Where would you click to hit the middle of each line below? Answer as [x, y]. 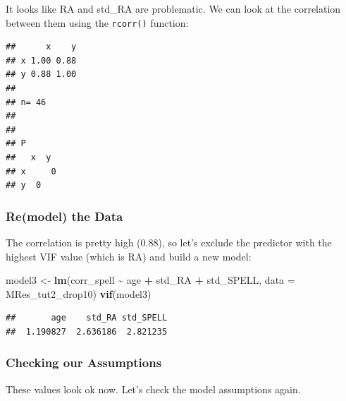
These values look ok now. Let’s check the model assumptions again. [153, 389]
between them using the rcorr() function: [97, 22]
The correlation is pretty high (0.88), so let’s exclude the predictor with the [169, 242]
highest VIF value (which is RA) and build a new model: [129, 256]
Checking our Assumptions [84, 363]
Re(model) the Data [64, 216]
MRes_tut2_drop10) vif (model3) [79, 293]
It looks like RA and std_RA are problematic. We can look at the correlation [173, 8]
